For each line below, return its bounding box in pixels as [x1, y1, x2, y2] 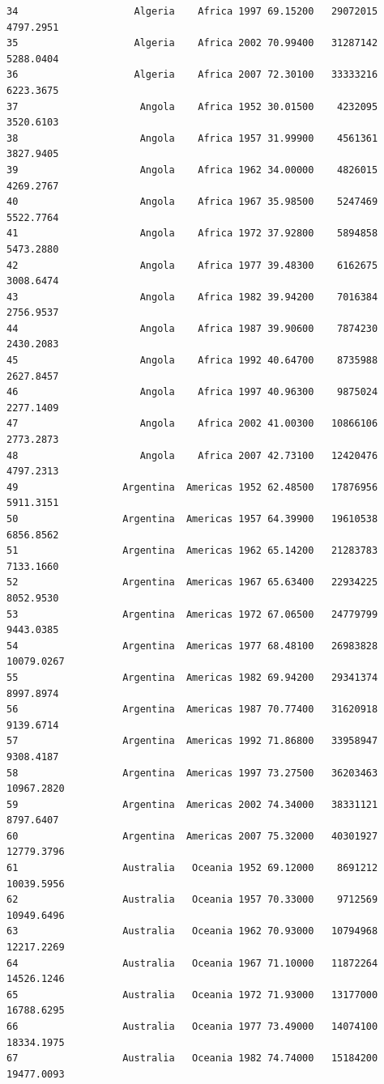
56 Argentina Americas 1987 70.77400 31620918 [6, 704, 378, 716]
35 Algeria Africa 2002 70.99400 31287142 [6, 37, 378, 49]
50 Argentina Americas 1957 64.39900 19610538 [6, 513, 378, 525]
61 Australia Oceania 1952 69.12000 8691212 [6, 862, 378, 874]
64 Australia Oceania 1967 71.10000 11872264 [6, 957, 378, 969]
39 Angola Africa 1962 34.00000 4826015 [6, 164, 378, 176]
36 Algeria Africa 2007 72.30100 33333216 [6, 69, 378, 81]
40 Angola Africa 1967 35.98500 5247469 [6, 196, 378, 208]
